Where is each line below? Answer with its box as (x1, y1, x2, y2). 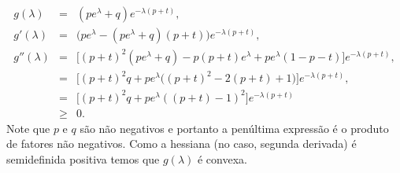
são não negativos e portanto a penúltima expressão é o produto (80, 120, 389, 136)
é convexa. (197, 150, 247, 167)
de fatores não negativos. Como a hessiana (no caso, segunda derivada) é (6, 135, 357, 152)
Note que (6, 120, 50, 136)
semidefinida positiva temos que (6, 150, 160, 167)
